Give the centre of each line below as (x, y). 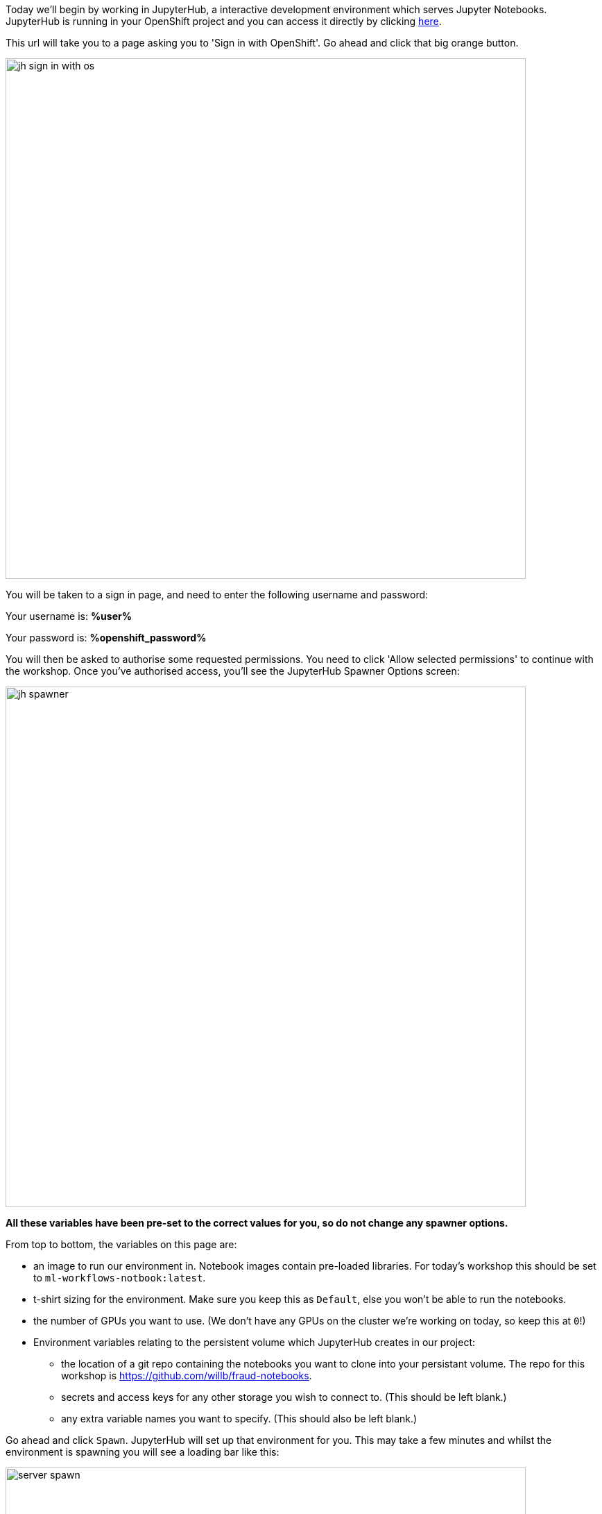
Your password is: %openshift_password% (106, 638)
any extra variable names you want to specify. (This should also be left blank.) (239, 1419)
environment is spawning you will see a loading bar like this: (143, 1452)
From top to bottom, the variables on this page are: (121, 1244)
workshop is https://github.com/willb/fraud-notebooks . (187, 1376)
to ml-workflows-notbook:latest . (120, 1278)
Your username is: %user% (69, 616)
